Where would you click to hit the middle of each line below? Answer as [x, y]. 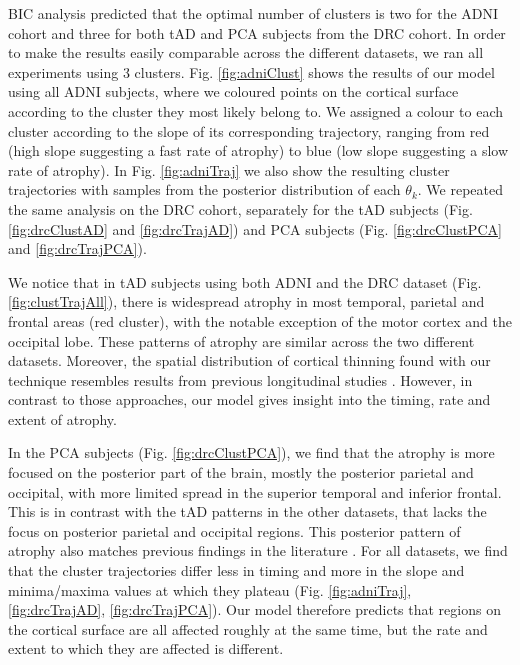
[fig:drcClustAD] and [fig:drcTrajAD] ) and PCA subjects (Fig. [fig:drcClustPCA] [255, 228]
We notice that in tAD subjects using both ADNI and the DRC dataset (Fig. [245, 281]
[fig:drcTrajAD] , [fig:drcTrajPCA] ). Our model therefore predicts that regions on [254, 609]
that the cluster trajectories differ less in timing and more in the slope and [236, 570]
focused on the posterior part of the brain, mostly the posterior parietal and [241, 472]
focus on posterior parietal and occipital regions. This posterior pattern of [234, 530]
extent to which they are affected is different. [146, 648]
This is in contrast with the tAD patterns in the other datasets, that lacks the [247, 511]
